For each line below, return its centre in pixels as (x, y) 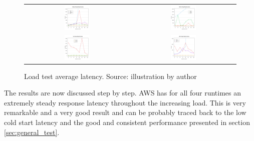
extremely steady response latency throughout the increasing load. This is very (125, 102)
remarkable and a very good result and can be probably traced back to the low (125, 112)
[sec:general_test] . (32, 132)
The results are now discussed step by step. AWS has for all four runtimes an (122, 93)
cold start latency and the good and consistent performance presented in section (127, 122)
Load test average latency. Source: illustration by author (110, 76)
